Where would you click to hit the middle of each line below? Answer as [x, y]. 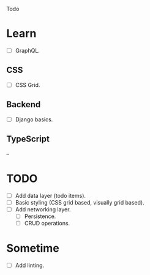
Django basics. [34, 119]
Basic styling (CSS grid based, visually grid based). [80, 202]
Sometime [33, 248]
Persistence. [40, 216]
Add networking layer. [43, 209]
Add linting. [30, 265]
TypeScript [28, 139]
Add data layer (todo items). [51, 195]
